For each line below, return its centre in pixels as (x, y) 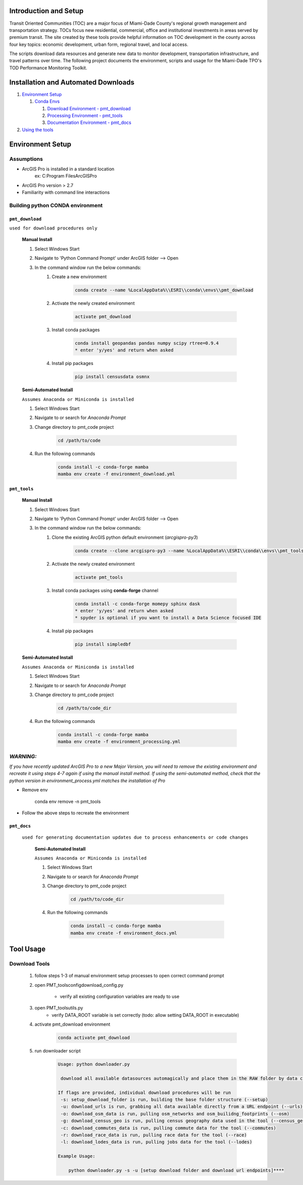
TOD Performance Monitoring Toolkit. (48, 68)
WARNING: (23, 756)
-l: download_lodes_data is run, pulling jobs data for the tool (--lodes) (157, 1142)
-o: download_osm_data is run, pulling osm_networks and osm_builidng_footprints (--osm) (175, 1114)
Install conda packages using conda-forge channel (105, 590)
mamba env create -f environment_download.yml (116, 474)
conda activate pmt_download (94, 1038)
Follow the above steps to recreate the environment (75, 813)
